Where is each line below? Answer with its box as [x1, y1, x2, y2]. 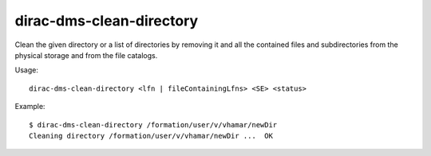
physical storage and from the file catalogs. [14, 50, 158, 60]
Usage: [14, 65, 39, 75]
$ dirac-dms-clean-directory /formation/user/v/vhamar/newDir [29, 120, 278, 129]
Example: [14, 102, 45, 111]
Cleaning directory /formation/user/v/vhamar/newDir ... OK [29, 131, 273, 140]
